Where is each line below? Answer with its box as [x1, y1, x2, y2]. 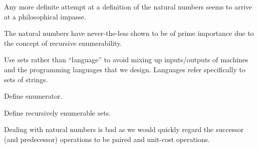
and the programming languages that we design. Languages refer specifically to [4, 64, 246, 74]
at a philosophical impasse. [4, 11, 86, 21]
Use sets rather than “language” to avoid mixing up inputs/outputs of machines [4, 54, 249, 65]
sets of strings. [4, 74, 48, 84]
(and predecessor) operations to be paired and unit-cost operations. [4, 134, 210, 144]
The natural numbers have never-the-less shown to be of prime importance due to [4, 28, 254, 38]
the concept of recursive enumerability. [4, 37, 122, 48]
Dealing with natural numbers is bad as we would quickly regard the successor [4, 124, 244, 135]
